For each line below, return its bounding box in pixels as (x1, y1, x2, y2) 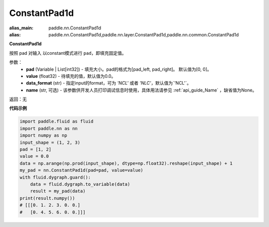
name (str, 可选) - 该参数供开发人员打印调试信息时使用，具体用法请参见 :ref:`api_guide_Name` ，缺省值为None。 (26, 87, 257, 93)
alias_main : (9, 25, 33, 31)
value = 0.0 (19, 153, 49, 159)
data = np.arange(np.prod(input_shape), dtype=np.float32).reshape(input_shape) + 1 (19, 160, 233, 166)
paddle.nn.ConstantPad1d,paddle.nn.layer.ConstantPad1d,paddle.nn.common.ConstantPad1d (48, 31, 239, 37)
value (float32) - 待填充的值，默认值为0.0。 (26, 73, 116, 79)
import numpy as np (19, 132, 67, 138)
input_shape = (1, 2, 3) (19, 139, 81, 145)
